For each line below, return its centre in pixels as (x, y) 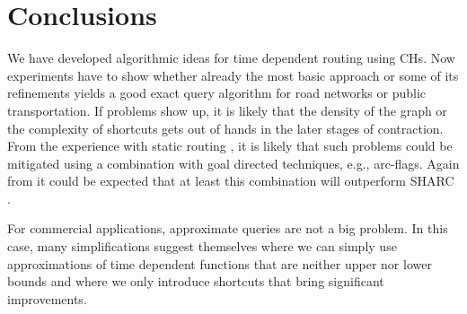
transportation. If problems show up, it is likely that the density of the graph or (227, 110)
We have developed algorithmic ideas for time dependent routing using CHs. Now (231, 58)
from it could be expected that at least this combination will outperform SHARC (231, 181)
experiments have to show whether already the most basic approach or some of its (233, 75)
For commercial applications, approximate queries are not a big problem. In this (228, 228)
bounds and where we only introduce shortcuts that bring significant (196, 281)
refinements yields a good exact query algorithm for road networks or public (217, 93)
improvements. (47, 298)
